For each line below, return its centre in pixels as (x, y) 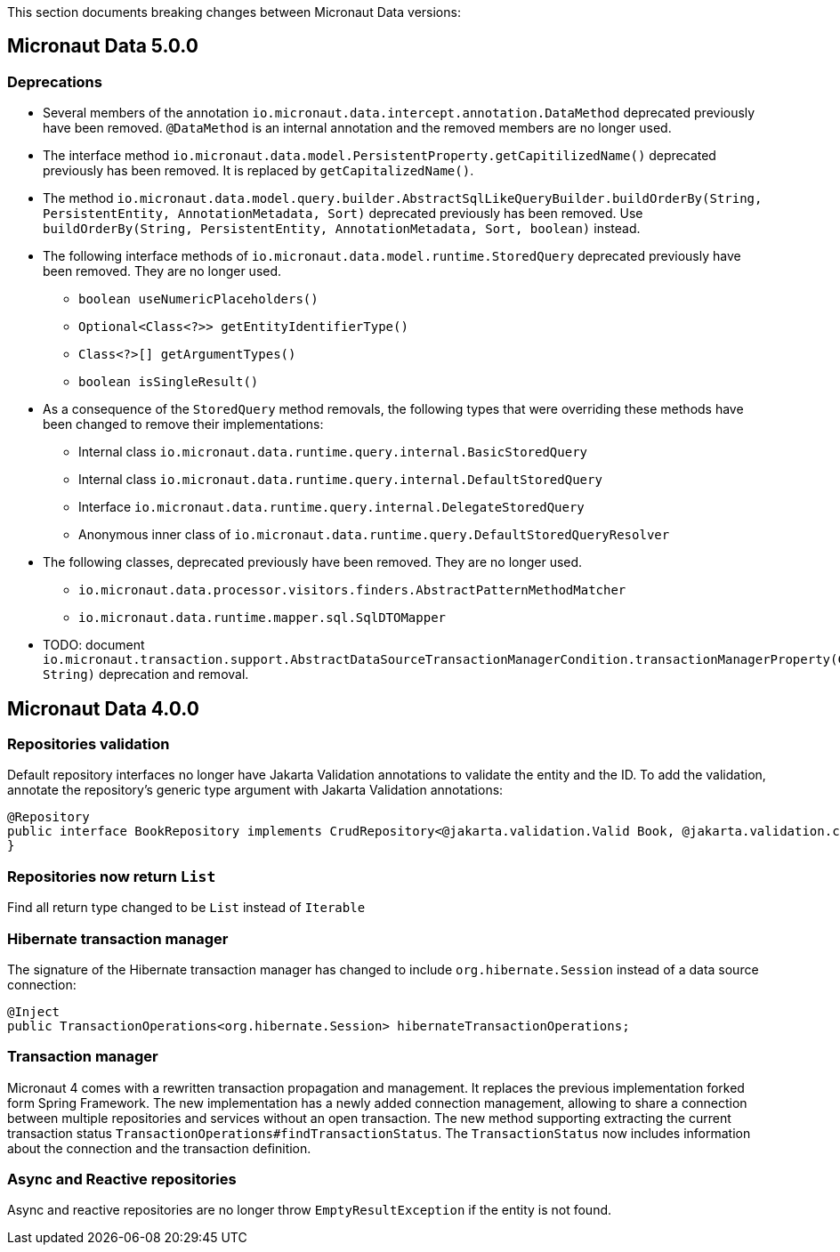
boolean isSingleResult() (169, 382)
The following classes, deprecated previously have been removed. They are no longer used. (313, 562)
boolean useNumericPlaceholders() (198, 299)
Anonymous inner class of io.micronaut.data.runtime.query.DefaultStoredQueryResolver (374, 535)
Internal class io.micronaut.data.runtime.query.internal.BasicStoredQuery (333, 452)
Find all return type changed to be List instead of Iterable (186, 908)
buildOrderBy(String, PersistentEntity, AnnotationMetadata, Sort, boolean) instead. (342, 229)
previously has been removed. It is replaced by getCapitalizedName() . (258, 171)
